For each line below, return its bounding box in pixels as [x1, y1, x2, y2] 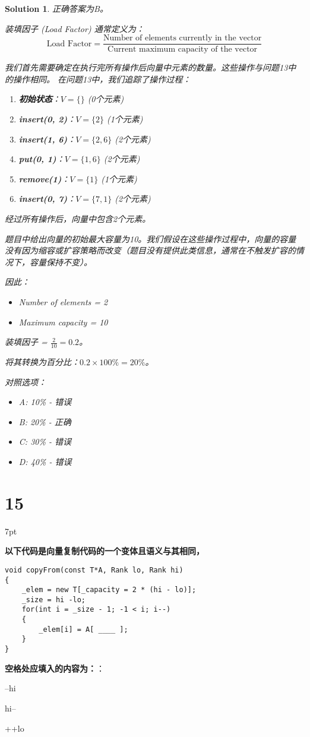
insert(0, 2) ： [18, 113, 76, 125]
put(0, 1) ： [18, 153, 65, 165]
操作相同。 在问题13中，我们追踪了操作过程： [12, 72, 191, 85]
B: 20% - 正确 [18, 415, 71, 428]
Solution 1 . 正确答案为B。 [5, 2, 108, 14]
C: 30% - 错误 [18, 435, 71, 448]
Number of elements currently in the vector [103, 34, 262, 43]
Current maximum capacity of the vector [107, 45, 258, 54]
